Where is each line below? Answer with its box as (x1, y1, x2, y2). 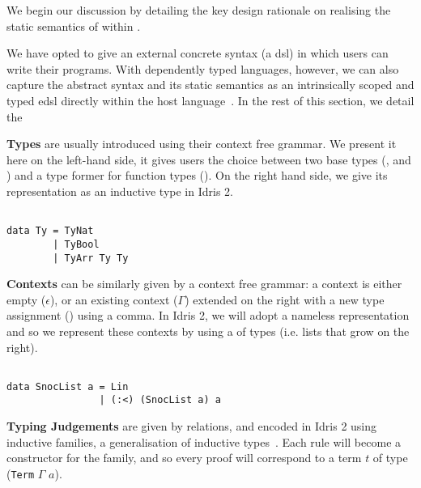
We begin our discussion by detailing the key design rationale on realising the (6, 2, 391, 18)
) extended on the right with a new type (185, 291, 385, 308)
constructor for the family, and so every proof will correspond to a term (6, 449, 362, 466)
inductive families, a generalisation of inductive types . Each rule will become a (6, 433, 402, 450)
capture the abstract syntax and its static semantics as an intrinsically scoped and (6, 76, 415, 93)
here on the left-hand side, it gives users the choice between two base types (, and (6, 151, 411, 168)
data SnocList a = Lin (6, 380, 129, 393)
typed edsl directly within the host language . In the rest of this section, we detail (6, 91, 415, 108)
